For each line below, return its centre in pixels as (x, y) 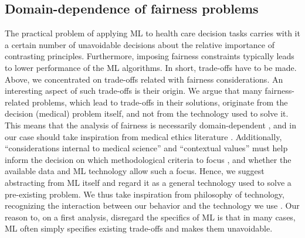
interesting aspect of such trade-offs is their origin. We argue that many (133, 91)
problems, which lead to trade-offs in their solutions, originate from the (160, 102)
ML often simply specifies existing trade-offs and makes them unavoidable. (139, 228)
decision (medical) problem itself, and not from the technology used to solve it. (147, 113)
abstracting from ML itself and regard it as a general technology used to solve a (148, 182)
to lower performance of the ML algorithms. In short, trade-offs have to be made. (151, 67)
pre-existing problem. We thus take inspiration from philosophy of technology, (145, 194)
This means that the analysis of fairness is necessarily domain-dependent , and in (150, 125)
